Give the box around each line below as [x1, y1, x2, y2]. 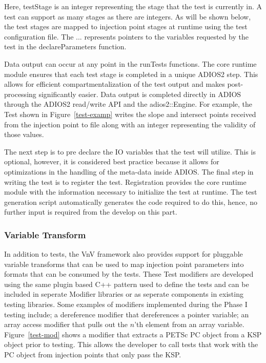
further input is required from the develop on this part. [4, 206, 177, 217]
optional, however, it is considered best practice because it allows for [4, 156, 219, 167]
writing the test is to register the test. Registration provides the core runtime [4, 176, 247, 187]
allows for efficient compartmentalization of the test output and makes [4, 79, 225, 89]
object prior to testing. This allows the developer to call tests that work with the [4, 339, 258, 350]
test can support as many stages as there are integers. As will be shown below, [4, 11, 251, 22]
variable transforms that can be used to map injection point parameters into [4, 258, 244, 269]
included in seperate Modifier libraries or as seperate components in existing [4, 289, 243, 299]
